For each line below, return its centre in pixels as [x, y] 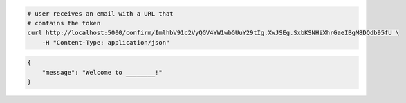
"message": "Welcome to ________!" [102, 72]
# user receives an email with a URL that [100, 13]
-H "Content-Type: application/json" [106, 42]
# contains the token [64, 23]
